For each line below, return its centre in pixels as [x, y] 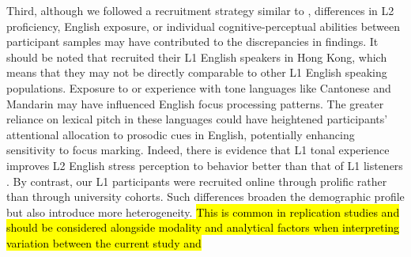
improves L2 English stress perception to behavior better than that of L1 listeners [205, 165]
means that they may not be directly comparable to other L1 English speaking [197, 72]
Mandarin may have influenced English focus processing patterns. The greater [195, 103]
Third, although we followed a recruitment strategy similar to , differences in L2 [200, 10]
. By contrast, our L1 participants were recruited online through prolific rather [197, 181]
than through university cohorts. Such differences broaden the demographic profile [205, 197]
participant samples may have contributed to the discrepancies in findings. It [192, 42]
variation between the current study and [104, 242]
